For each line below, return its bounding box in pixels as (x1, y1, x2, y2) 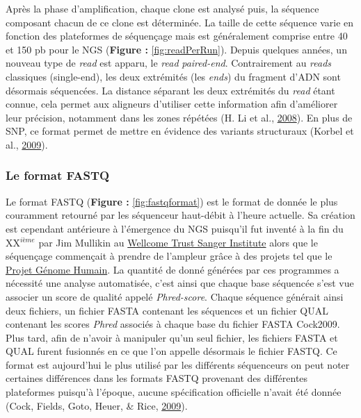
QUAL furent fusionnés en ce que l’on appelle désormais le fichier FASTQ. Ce (6, 344, 337, 358)
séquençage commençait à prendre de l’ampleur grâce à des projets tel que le (6, 249, 332, 263)
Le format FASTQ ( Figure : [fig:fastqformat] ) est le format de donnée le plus (6, 194, 338, 208)
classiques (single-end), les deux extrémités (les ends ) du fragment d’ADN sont (6, 69, 341, 83)
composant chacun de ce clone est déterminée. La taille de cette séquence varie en (6, 15, 354, 29)
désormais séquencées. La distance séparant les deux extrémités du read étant (6, 83, 335, 97)
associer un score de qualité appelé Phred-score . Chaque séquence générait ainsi (6, 289, 344, 303)
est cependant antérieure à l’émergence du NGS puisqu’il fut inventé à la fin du (6, 221, 344, 235)
